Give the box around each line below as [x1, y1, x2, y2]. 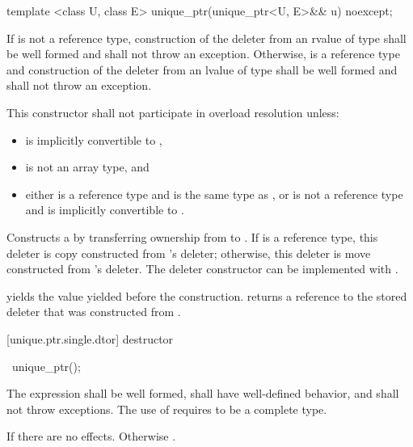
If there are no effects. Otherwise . [6, 428, 176, 445]
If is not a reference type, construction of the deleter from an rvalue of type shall [6, 29, 407, 46]
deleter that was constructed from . [6, 303, 181, 320]
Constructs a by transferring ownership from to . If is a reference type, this [6, 228, 378, 245]
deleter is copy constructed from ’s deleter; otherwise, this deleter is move [6, 244, 371, 261]
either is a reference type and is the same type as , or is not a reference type [25, 185, 403, 202]
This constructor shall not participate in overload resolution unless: [6, 103, 339, 120]
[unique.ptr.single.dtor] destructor [6, 330, 174, 347]
